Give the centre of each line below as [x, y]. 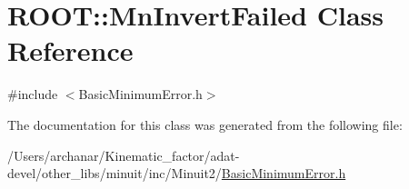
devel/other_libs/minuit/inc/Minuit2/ [115, 173]
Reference [70, 50]
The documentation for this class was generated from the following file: [205, 124]
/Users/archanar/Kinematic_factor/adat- [124, 155]
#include [33, 94]
